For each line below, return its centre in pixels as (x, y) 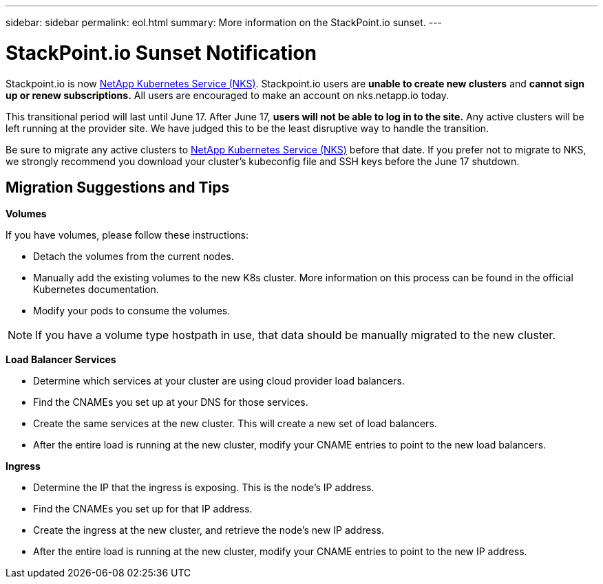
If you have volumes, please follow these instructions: (127, 235)
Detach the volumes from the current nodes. (134, 257)
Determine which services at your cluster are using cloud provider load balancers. (219, 381)
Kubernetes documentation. (96, 290)
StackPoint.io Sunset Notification (161, 53)
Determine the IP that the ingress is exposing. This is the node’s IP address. (204, 488)
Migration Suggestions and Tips (118, 187)
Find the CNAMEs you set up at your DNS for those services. (171, 402)
